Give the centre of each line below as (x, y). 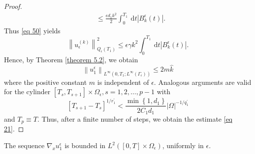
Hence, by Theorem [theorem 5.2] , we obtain (71, 59)
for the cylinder (27, 91)
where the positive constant (46, 82)
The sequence (24, 145)
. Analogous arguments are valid (203, 82)
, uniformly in (183, 145)
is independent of (123, 82)
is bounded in (85, 145)
